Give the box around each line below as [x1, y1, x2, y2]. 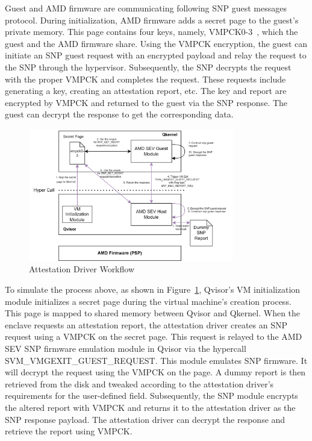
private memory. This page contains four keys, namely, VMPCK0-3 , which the [5, 25, 298, 38]
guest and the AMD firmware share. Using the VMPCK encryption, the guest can [5, 37, 308, 49]
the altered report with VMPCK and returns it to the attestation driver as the [5, 401, 296, 413]
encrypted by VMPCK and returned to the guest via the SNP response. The [5, 96, 288, 108]
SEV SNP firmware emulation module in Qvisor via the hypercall [5, 342, 246, 355]
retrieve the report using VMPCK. [5, 425, 133, 437]
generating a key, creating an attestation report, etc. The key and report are [5, 84, 287, 97]
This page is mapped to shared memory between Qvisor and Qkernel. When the [5, 307, 301, 319]
